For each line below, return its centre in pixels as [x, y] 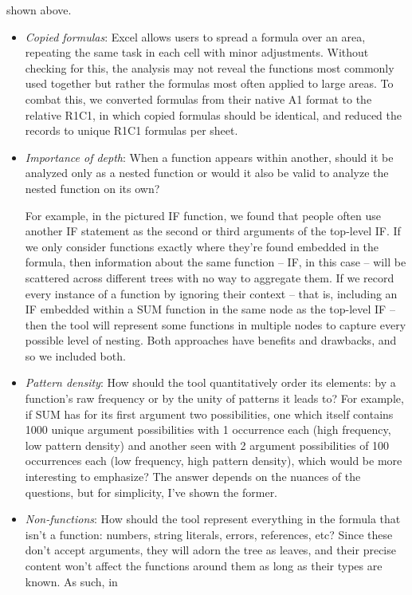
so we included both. [75, 355]
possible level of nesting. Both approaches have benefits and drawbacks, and [211, 340]
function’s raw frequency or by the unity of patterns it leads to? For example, [214, 398]
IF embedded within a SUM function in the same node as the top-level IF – [210, 309]
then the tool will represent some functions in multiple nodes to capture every [216, 324]
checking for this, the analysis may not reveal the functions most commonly [210, 67]
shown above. [39, 10]
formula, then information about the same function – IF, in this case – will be [216, 262]
